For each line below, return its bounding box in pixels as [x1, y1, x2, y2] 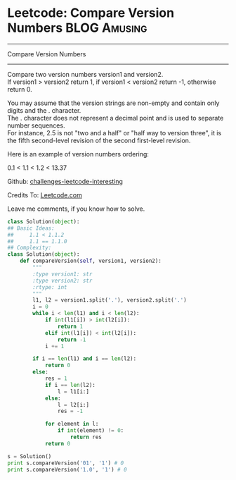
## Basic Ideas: [7, 224, 55, 232]
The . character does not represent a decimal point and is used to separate [7, 113, 224, 122]
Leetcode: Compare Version [7, 5, 174, 21]
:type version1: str [32, 270, 93, 278]
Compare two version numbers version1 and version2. [7, 70, 164, 78]
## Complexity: [7, 245, 52, 252]
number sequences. [7, 121, 65, 130]
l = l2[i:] [57, 401, 90, 408]
